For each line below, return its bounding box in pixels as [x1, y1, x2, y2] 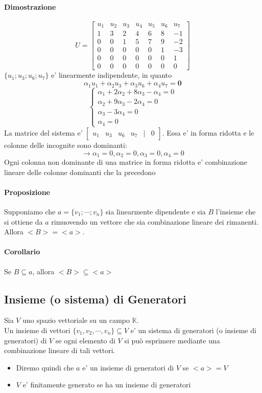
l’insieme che [216, 206, 256, 216]
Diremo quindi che [16, 362, 74, 373]
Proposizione [4, 186, 50, 197]
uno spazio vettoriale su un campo [22, 315, 130, 325]
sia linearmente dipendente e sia [106, 206, 206, 216]
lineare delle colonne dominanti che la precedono [4, 166, 156, 177]
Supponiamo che [4, 206, 56, 216]
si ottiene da [4, 216, 43, 227]
